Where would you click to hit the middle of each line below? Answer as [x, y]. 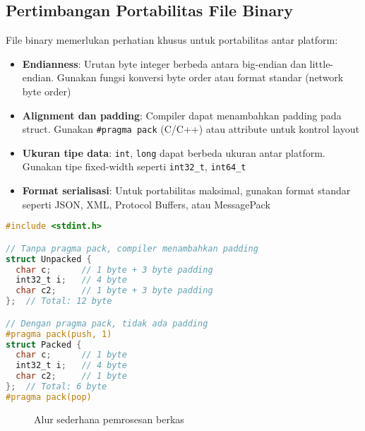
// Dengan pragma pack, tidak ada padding [107, 323]
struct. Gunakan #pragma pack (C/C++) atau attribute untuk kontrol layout [191, 129]
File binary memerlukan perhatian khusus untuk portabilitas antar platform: [172, 40]
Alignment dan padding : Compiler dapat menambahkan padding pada [182, 115]
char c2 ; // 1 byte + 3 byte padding [114, 291]
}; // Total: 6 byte [56, 387]
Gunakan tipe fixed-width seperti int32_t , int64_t [134, 166]
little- [322, 63]
